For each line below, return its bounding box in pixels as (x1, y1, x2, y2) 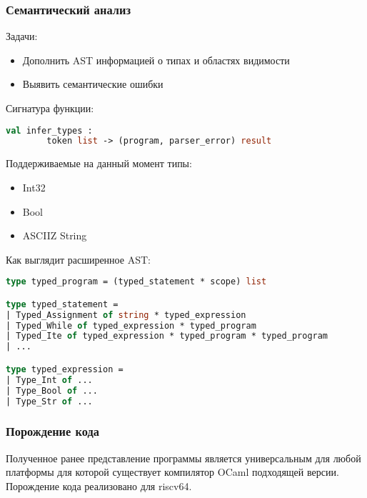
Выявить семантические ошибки (22, 76, 164, 91)
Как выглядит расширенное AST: (6, 252, 151, 267)
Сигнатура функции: (6, 101, 94, 115)
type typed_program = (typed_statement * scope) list (6, 277, 267, 287)
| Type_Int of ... (6, 374, 93, 385)
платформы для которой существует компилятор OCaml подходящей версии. (6, 464, 339, 479)
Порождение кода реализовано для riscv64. (6, 478, 192, 493)
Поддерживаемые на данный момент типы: (6, 156, 192, 171)
